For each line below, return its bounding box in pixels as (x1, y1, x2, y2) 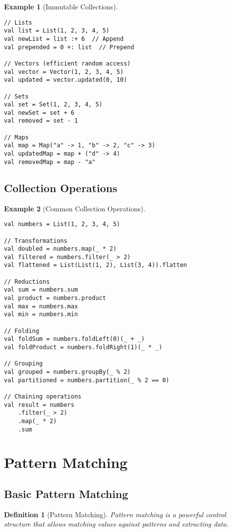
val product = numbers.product (4, 295, 106, 302)
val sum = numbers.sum (4, 286, 78, 294)
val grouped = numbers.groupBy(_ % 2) (4, 368, 131, 376)
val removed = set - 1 (4, 117, 78, 125)
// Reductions (4, 278, 50, 285)
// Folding (4, 327, 39, 334)
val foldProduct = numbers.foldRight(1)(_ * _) (4, 344, 163, 351)
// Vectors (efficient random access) (4, 60, 131, 67)
